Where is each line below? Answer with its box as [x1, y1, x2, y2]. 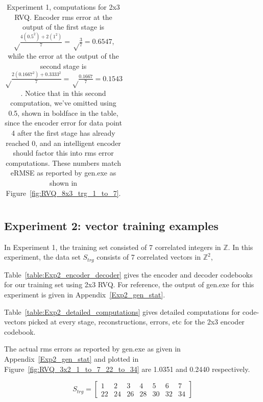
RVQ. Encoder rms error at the [14, 11, 112, 22]
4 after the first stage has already [11, 127, 115, 138]
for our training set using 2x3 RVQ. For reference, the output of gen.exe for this [4, 279, 254, 290]
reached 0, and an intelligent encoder [6, 137, 121, 148]
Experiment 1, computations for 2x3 [7, 2, 120, 12]
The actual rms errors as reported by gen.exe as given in [4, 343, 181, 354]
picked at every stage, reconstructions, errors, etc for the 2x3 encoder [28, 316, 245, 327]
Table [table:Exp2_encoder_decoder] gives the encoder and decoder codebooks [4, 269, 253, 280]
